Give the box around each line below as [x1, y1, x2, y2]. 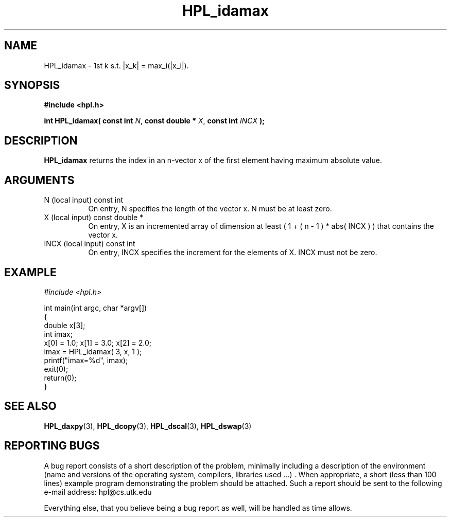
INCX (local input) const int [44, 239, 135, 248]
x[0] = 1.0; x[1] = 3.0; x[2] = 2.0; [44, 338, 152, 347]
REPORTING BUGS [4, 439, 100, 453]
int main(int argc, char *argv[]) [44, 303, 147, 312]
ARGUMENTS [4, 173, 75, 187]
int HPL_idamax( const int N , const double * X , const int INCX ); [44, 116, 265, 125]
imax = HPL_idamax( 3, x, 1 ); [44, 347, 142, 356]
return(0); [44, 373, 77, 382]
